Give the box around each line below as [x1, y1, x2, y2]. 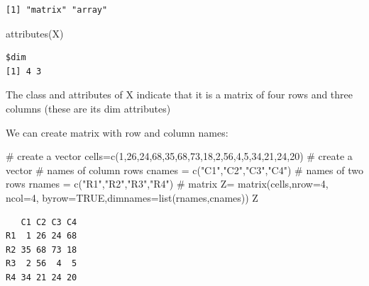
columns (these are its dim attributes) [6, 101, 171, 115]
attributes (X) [6, 25, 64, 40]
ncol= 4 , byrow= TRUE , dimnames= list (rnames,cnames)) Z [6, 190, 258, 205]
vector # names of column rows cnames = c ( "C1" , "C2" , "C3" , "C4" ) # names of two [6, 162, 363, 177]
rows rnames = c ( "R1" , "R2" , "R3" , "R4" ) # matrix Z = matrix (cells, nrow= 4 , [6, 176, 329, 191]
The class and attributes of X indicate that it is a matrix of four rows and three [6, 87, 353, 102]
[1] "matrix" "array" [6, 5, 108, 15]
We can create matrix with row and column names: [6, 125, 228, 139]
